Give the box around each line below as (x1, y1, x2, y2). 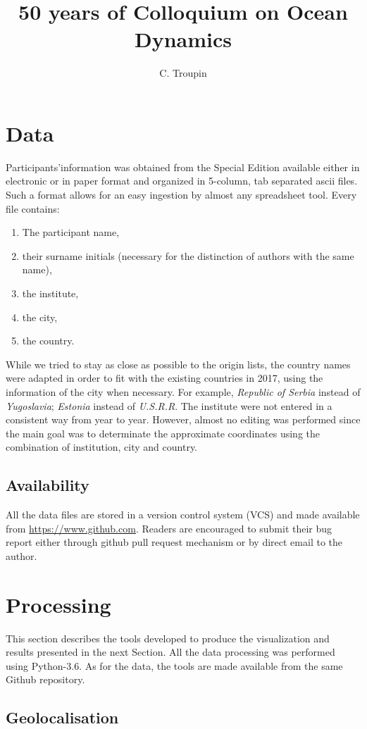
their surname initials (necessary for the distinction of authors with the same (22, 248, 354, 263)
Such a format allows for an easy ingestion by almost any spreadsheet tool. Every (6, 187, 357, 202)
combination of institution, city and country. (6, 440, 198, 454)
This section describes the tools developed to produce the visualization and (6, 630, 330, 645)
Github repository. (6, 672, 85, 687)
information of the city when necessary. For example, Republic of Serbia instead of (6, 384, 361, 399)
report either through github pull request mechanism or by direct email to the (6, 535, 343, 549)
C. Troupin (159, 66, 207, 80)
